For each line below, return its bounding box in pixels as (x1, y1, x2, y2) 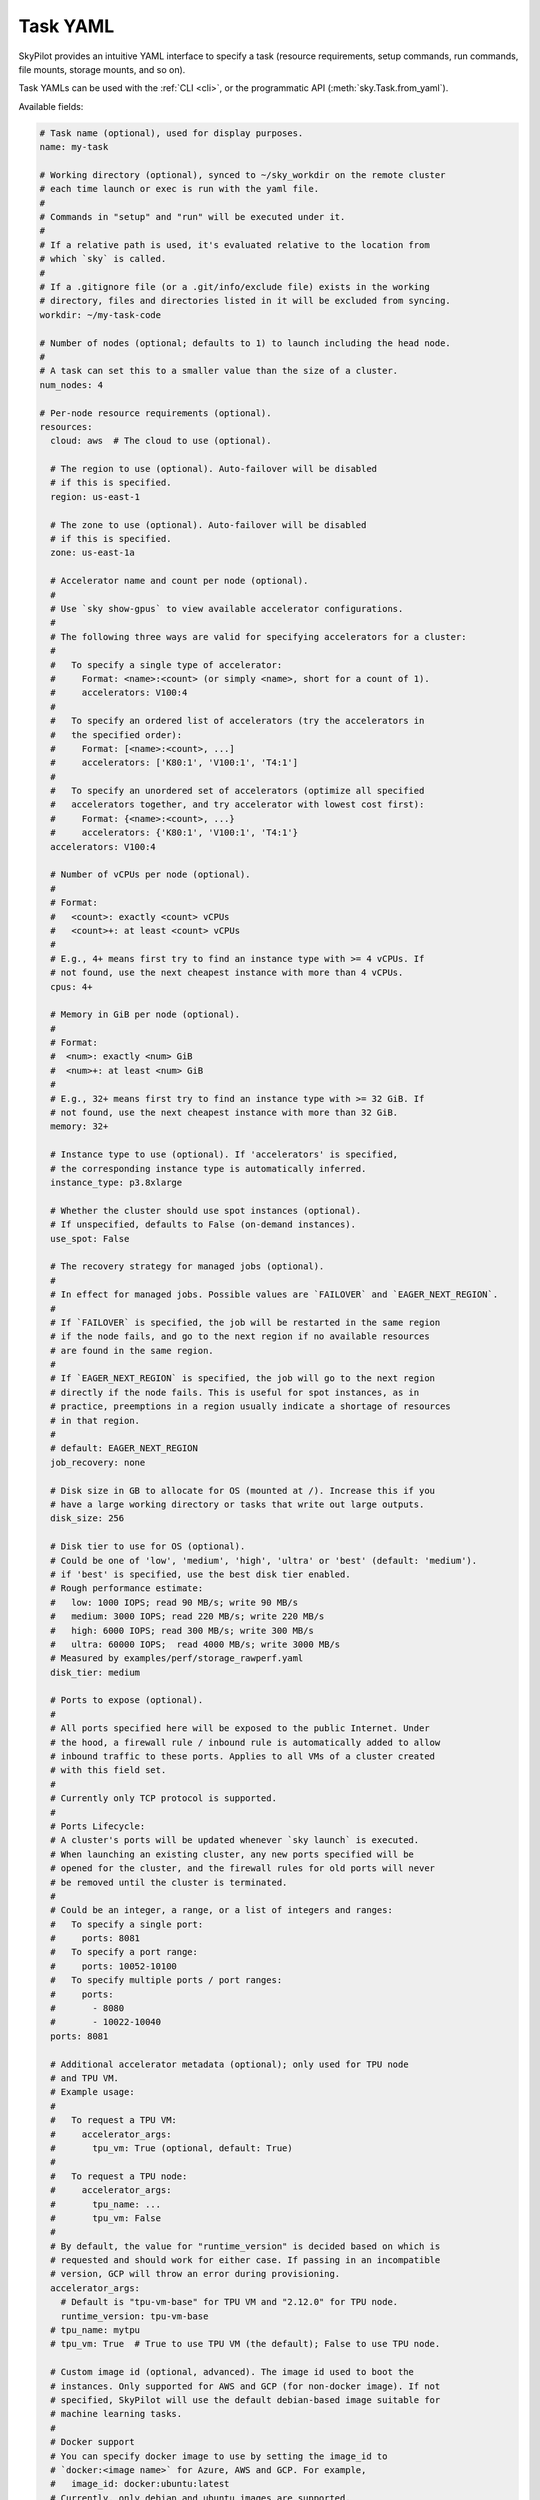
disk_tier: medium (50, 1666, 140, 1678)
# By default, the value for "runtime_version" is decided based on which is (50, 2240, 441, 2252)
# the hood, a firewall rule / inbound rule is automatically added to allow (50, 1736, 441, 1748)
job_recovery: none (50, 1456, 146, 1468)
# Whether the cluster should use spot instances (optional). (50, 1205, 362, 1216)
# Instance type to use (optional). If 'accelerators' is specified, (50, 1149, 399, 1160)
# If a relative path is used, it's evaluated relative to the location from (39, 239, 430, 250)
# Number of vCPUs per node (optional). (50, 869, 251, 880)
